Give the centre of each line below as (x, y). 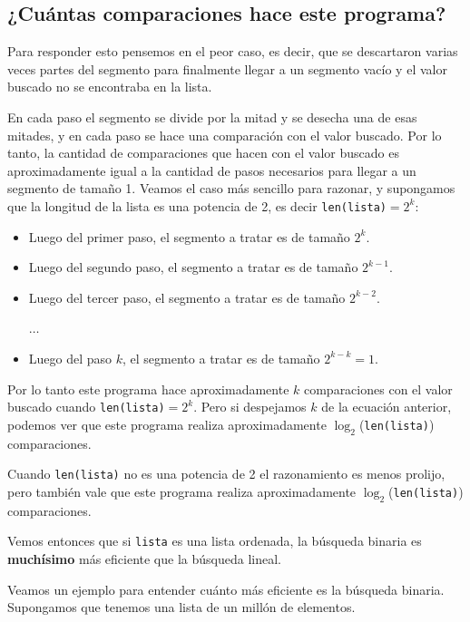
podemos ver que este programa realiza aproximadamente (167, 424)
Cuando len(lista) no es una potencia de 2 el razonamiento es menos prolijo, (226, 474)
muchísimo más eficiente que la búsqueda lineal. (144, 558)
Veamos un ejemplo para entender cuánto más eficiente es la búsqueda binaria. (226, 589)
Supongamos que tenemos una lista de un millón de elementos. (181, 607)
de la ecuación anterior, (387, 407)
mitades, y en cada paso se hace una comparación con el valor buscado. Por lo (225, 135)
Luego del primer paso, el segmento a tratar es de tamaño (189, 236)
